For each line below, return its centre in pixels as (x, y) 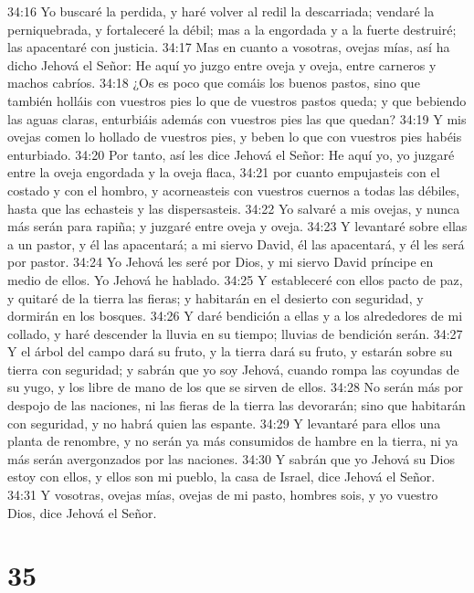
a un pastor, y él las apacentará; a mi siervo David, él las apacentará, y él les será (236, 244)
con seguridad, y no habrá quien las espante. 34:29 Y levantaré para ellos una (224, 423)
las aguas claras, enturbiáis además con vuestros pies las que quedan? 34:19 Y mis (237, 118)
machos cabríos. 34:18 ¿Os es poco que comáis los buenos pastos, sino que (214, 83)
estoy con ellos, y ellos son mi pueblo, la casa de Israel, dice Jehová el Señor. (221, 477)
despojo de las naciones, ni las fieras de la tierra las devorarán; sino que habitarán (237, 405)
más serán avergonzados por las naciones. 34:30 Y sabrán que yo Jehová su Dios (231, 458)
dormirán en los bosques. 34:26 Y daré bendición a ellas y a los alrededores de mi (235, 316)
